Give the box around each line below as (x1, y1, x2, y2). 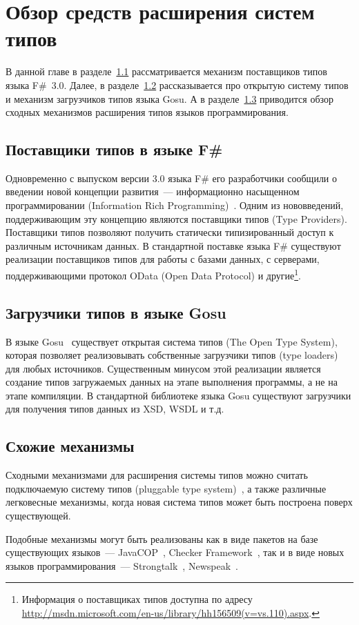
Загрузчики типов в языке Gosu (6, 301, 226, 323)
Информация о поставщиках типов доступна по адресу (21, 592, 253, 606)
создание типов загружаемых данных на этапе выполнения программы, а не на (6, 375, 338, 389)
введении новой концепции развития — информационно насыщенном (6, 184, 300, 199)
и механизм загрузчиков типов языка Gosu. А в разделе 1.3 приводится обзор (6, 91, 333, 106)
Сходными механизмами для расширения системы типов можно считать (6, 468, 308, 482)
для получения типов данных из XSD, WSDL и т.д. (6, 401, 224, 416)
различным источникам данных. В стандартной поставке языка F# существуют (6, 238, 341, 252)
